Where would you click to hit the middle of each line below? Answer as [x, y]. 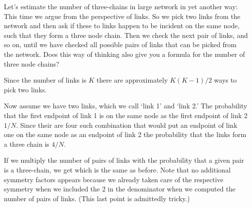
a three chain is [27, 144]
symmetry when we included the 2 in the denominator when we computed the [120, 189]
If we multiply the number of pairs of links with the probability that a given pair [124, 160]
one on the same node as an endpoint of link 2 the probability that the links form [125, 134]
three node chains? [32, 63]
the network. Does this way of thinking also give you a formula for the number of [125, 54]
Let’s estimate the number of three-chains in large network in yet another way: [121, 6]
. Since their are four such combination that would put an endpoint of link [127, 125]
